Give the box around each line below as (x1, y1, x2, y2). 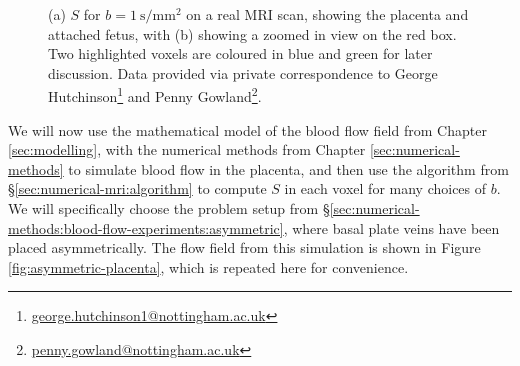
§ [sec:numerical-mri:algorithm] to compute (8, 178, 267, 199)
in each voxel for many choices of (284, 178, 487, 199)
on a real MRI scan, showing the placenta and (186, 4, 469, 24)
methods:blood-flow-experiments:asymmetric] (8, 217, 284, 238)
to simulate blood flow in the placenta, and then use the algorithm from (68, 158, 509, 179)
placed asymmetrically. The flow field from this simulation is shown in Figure (8, 237, 481, 258)
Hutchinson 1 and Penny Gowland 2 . (48, 83, 262, 107)
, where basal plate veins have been (283, 217, 500, 238)
